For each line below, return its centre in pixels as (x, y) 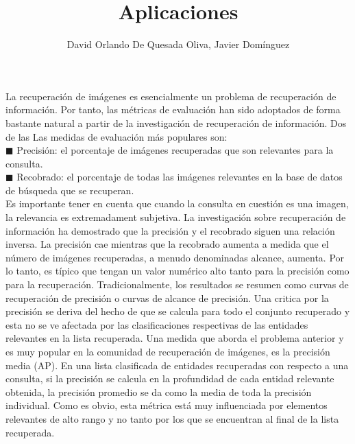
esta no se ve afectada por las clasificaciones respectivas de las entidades (157, 324)
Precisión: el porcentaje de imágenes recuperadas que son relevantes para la (175, 150)
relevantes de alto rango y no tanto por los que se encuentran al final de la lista (172, 418)
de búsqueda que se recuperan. (70, 190)
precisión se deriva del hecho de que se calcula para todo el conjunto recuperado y (178, 311)
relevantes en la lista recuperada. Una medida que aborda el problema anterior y (175, 338)
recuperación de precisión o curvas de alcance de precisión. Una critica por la (167, 297)
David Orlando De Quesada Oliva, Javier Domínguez (178, 44)
